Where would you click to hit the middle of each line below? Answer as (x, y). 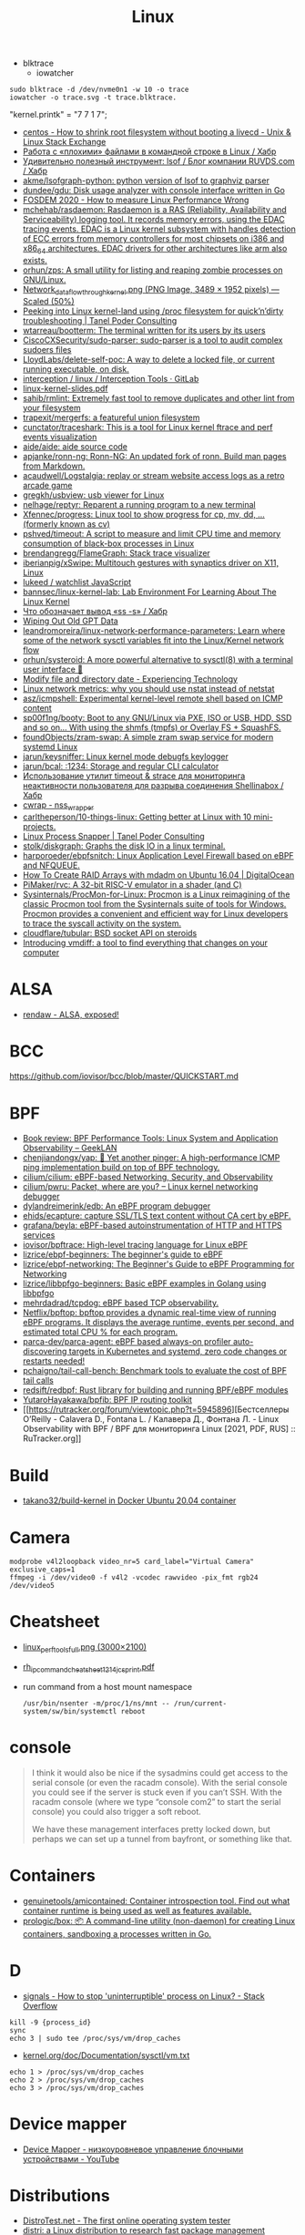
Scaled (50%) (48, 301)
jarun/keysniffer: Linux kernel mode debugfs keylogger (126, 756)
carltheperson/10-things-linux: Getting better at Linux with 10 (137, 817)
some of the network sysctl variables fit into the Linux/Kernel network (153, 640)
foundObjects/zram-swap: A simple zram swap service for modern (148, 736)
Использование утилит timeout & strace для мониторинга (134, 776)
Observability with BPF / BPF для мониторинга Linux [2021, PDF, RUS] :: (159, 1429)
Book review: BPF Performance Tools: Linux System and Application (150, 1138)
